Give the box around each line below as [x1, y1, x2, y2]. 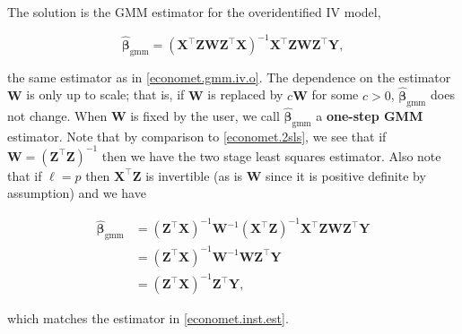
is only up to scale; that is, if [26, 85, 185, 104]
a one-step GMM [316, 106, 423, 124]
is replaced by [207, 85, 283, 104]
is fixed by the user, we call [130, 106, 280, 124]
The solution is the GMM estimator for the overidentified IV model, [7, 3, 381, 21]
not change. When [7, 106, 108, 124]
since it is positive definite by [266, 166, 426, 184]
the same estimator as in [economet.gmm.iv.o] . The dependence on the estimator [7, 67, 451, 86]
